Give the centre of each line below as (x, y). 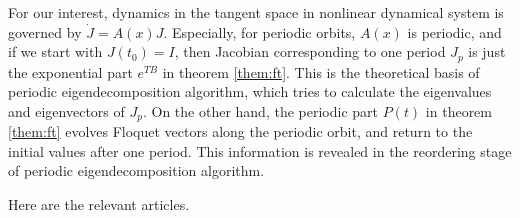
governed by (45, 31)
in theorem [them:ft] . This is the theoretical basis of (321, 71)
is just (487, 51)
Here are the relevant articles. (99, 204)
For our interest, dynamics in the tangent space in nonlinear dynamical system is (256, 12)
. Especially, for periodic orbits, (259, 31)
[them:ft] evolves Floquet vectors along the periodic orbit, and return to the (240, 131)
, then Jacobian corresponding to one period (310, 51)
